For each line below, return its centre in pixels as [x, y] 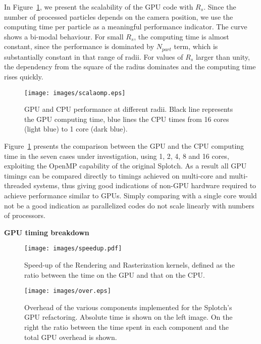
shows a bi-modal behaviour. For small [64, 36]
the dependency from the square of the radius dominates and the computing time [130, 67]
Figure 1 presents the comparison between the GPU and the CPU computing [124, 146]
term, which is [196, 46]
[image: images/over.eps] [68, 291]
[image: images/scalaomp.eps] [75, 93]
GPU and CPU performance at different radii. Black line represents [129, 109]
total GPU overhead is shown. [71, 337]
